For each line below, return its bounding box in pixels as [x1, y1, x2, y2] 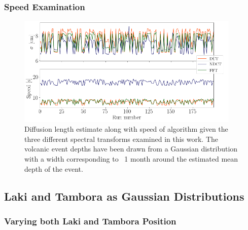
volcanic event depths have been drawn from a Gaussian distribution [24, 143, 238, 154]
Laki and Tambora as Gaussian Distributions [4, 188, 244, 204]
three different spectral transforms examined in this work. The [24, 133, 219, 144]
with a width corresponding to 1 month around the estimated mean [24, 153, 238, 164]
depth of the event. [24, 163, 83, 174]
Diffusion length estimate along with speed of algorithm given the [24, 124, 228, 134]
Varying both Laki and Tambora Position [4, 214, 176, 227]
